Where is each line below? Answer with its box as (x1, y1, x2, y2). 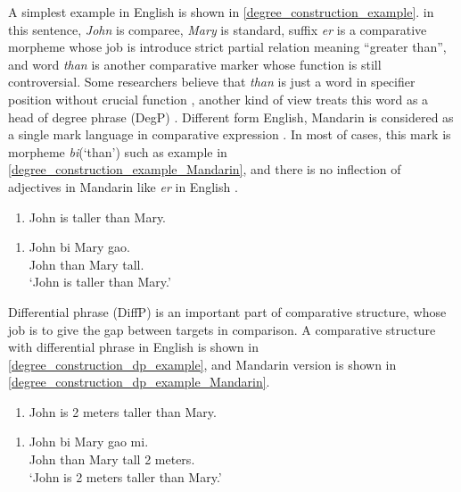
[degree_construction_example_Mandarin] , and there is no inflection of (8, 160, 401, 179)
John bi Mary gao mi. (29, 432, 149, 451)
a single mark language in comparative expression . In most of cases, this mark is (8, 125, 451, 144)
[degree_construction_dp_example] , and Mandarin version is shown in (8, 354, 397, 373)
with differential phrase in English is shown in (8, 338, 259, 356)
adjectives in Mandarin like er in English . (8, 177, 238, 196)
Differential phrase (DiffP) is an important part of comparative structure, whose (8, 302, 447, 321)
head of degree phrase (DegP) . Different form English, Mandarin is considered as (8, 107, 454, 126)
